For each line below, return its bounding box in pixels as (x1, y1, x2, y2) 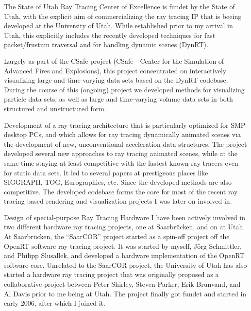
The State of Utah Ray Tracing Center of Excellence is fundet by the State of (4, 1, 235, 11)
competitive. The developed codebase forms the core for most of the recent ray (4, 186, 238, 196)
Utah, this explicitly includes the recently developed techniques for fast (4, 30, 216, 40)
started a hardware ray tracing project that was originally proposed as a (4, 269, 219, 279)
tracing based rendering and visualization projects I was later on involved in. (4, 196, 232, 206)
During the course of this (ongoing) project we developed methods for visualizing (4, 84, 245, 94)
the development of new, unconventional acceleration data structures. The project (4, 138, 247, 149)
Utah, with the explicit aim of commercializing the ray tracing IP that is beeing (4, 11, 242, 21)
